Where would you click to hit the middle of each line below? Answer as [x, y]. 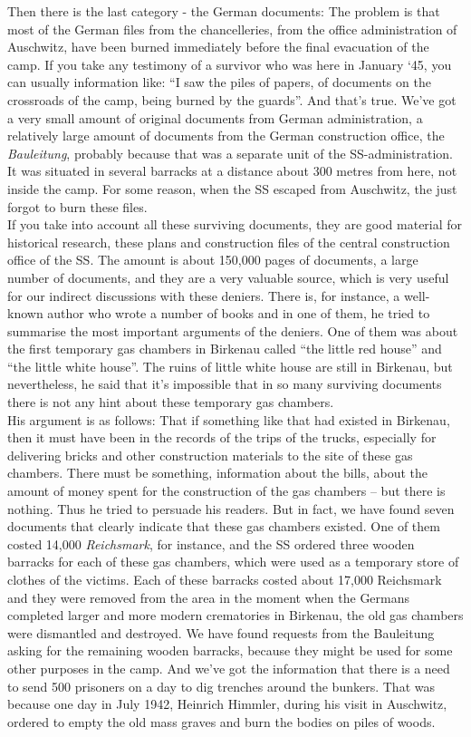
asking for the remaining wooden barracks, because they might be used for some [230, 650]
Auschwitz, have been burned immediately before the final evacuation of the [218, 47]
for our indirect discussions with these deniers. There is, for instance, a [204, 295]
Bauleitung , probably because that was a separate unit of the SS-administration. [231, 153]
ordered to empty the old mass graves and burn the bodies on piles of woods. [221, 721]
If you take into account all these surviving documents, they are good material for [235, 224]
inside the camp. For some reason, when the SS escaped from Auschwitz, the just [232, 188]
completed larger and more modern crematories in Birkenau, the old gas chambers [235, 615]
